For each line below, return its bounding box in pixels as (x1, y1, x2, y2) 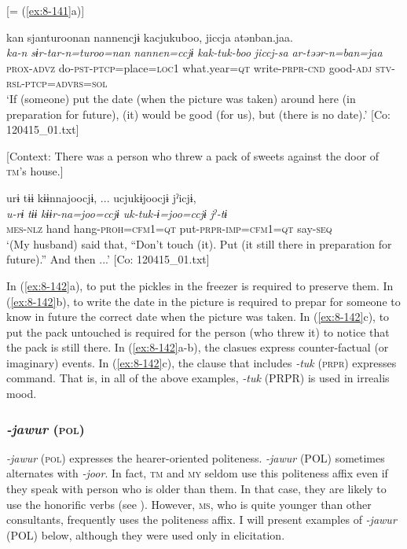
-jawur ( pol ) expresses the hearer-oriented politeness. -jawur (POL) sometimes (6, 449, 385, 466)
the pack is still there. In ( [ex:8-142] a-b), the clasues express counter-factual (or (6, 339, 389, 356)
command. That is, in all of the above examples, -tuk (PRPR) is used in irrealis (6, 370, 390, 386)
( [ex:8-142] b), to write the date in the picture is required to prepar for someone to (6, 293, 401, 309)
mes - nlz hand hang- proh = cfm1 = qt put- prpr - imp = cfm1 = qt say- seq (6, 220, 332, 237)
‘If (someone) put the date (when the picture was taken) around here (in (6, 90, 356, 106)
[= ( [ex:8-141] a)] (6, 2, 85, 18)
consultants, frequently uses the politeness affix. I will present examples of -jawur (6, 511, 397, 528)
